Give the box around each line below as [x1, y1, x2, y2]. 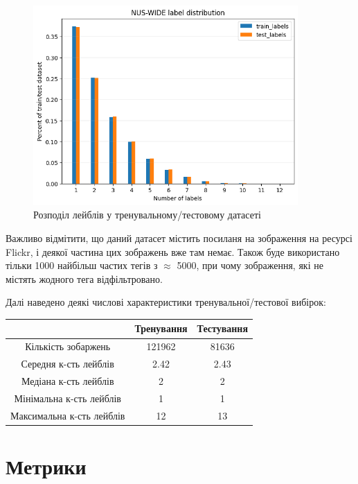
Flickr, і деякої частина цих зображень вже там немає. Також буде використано [6, 244, 340, 259]
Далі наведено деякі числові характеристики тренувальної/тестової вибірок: [6, 295, 326, 309]
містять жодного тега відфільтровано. [6, 271, 163, 286]
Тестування [197, 321, 248, 336]
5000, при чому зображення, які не [177, 258, 323, 273]
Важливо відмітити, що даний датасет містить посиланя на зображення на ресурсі [6, 230, 352, 245]
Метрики [6, 451, 87, 480]
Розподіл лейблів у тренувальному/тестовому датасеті [33, 207, 261, 222]
